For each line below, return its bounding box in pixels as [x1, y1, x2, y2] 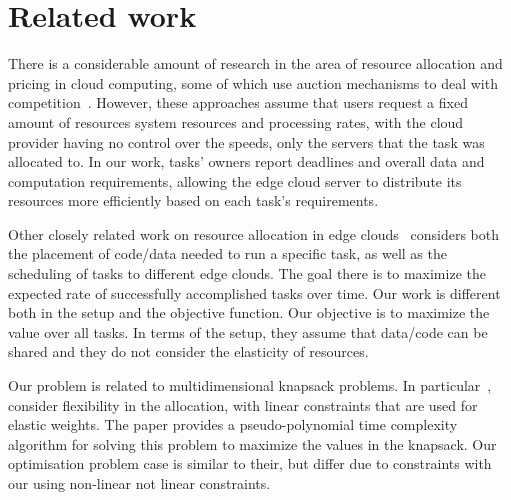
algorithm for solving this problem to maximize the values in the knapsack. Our [8, 433, 497, 454]
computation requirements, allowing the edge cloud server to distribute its [8, 170, 462, 191]
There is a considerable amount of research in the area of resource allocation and [8, 53, 503, 74]
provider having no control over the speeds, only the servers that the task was [8, 131, 485, 152]
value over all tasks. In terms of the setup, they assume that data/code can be [8, 321, 488, 342]
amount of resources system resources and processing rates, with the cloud [8, 111, 464, 132]
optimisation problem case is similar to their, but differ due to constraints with [8, 453, 492, 474]
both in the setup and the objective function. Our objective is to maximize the [8, 302, 490, 323]
